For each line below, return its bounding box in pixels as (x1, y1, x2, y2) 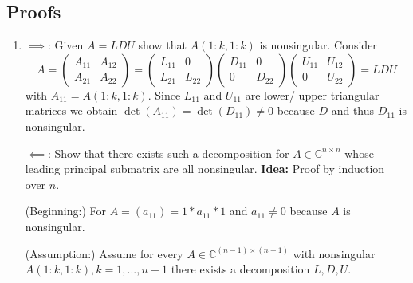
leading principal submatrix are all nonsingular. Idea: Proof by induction (25, 160, 385, 177)
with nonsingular (293, 245, 376, 261)
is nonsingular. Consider (259, 37, 377, 53)
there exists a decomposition (171, 261, 310, 277)
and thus (331, 102, 375, 119)
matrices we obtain (25, 102, 118, 119)
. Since (147, 86, 181, 103)
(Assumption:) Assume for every (25, 245, 183, 261)
